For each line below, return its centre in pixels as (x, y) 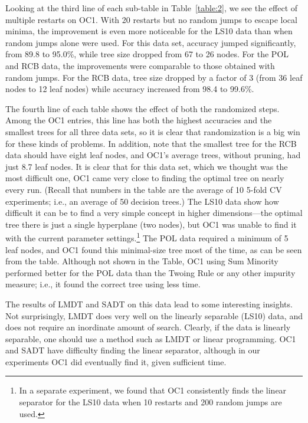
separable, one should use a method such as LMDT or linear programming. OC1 (151, 338)
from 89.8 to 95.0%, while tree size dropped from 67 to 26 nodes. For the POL (147, 54)
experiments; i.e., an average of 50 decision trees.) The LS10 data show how (142, 201)
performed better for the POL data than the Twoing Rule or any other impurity (150, 272)
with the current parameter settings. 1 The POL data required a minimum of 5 (147, 237)
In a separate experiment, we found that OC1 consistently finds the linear (153, 390)
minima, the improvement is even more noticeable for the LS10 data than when (149, 31)
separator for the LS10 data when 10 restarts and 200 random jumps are (150, 402)
